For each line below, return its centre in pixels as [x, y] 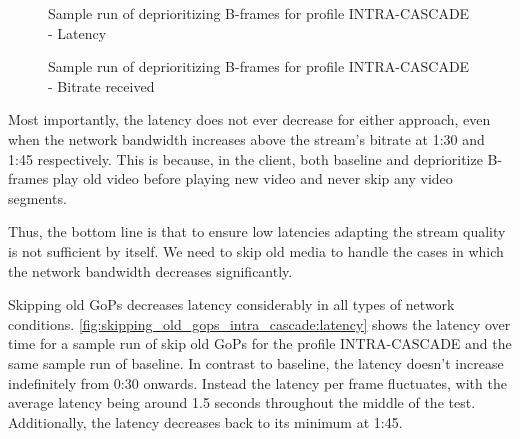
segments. [37, 197]
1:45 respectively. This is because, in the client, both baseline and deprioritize [245, 158]
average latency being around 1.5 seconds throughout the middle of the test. [242, 402]
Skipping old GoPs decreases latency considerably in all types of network [231, 304]
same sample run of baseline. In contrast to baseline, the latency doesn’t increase [256, 362]
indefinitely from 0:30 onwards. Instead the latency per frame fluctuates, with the [257, 382]
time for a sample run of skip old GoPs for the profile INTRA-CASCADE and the [260, 343]
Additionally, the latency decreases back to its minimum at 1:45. [205, 421]
